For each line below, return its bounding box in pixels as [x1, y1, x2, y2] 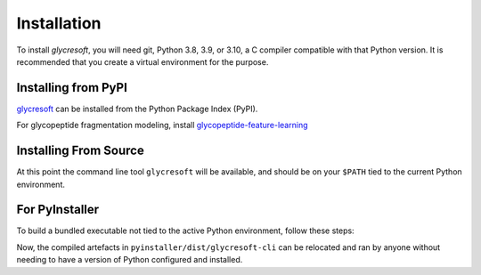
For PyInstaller [16, 202, 100, 217]
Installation [16, 13, 102, 33]
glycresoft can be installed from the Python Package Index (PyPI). [16, 103, 258, 114]
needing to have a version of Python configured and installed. [16, 255, 243, 265]
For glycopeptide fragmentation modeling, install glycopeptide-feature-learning [16, 120, 308, 131]
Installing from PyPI [16, 80, 128, 95]
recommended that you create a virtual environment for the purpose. [16, 56, 269, 67]
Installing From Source [16, 143, 144, 158]
